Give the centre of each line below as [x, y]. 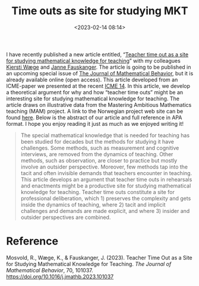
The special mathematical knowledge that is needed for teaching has [105, 135]
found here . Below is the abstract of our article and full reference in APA [94, 117]
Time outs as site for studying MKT [100, 11]
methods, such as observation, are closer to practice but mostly [99, 160]
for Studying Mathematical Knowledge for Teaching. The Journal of [89, 264]
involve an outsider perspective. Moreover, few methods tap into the [104, 167]
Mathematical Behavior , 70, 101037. [50, 270]
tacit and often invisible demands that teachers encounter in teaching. [106, 173]
